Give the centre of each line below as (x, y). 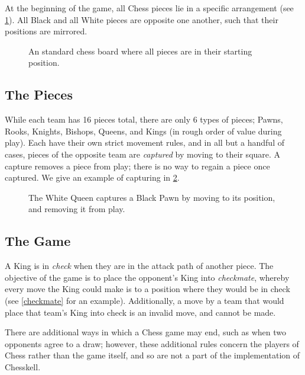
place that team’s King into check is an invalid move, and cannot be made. (140, 312)
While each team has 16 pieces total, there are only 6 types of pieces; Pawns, (144, 119)
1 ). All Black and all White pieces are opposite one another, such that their (142, 19)
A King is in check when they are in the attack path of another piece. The (139, 266)
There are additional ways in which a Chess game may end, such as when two (145, 332)
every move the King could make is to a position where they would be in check (147, 289)
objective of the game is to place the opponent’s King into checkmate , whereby (147, 277)
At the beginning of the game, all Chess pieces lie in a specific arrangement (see (149, 8)
